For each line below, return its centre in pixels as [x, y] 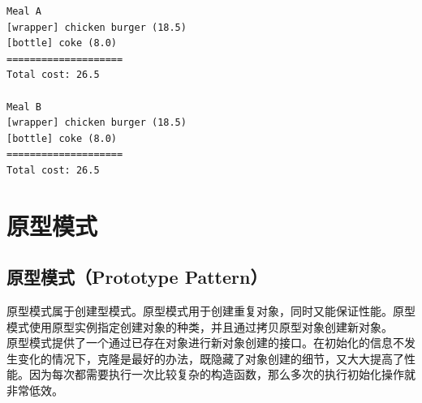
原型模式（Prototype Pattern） [137, 277]
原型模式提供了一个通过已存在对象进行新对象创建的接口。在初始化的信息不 [205, 343]
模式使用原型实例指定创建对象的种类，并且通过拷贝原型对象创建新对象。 [200, 326]
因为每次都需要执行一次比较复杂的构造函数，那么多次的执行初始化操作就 [222, 374]
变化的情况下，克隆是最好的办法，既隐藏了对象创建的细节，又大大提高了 [211, 358]
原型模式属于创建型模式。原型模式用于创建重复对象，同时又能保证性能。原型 [211, 311]
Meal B [24, 107]
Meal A [24, 11]
